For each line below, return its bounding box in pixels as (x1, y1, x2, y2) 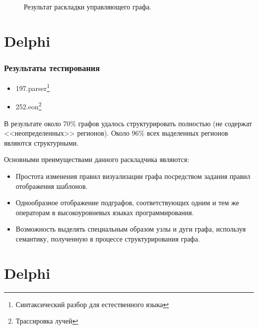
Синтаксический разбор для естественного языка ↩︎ (15, 299, 169, 309)
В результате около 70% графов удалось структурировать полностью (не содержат (4, 118, 252, 128)
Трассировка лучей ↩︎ (15, 316, 78, 326)
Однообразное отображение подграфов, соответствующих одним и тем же (15, 197, 239, 208)
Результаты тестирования (4, 61, 100, 74)
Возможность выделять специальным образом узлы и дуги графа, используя (15, 224, 246, 234)
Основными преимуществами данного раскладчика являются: (4, 154, 190, 164)
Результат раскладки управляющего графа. (24, 1, 152, 11)
